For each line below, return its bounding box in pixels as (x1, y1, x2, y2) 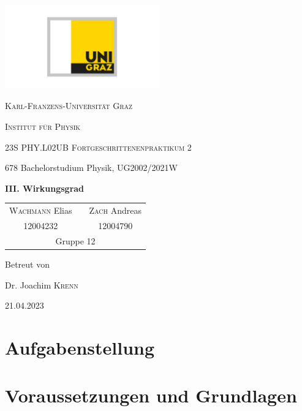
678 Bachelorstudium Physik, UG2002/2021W (5, 161, 178, 174)
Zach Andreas (89, 204, 142, 217)
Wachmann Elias (9, 204, 72, 217)
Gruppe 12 (55, 234, 96, 247)
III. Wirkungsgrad (5, 181, 85, 194)
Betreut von (5, 257, 50, 270)
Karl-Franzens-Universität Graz (5, 99, 133, 112)
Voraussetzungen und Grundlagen (5, 383, 297, 408)
